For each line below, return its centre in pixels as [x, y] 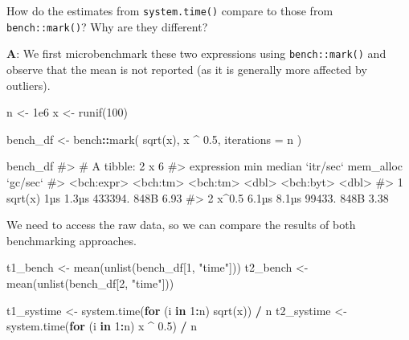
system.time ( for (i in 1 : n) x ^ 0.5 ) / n [102, 326]
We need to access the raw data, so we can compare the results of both [181, 225]
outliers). [29, 85]
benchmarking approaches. [72, 240]
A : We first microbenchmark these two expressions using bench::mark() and [196, 53]
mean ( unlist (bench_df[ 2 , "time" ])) [90, 283]
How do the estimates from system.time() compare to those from [170, 10]
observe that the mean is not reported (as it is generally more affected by [187, 69]
